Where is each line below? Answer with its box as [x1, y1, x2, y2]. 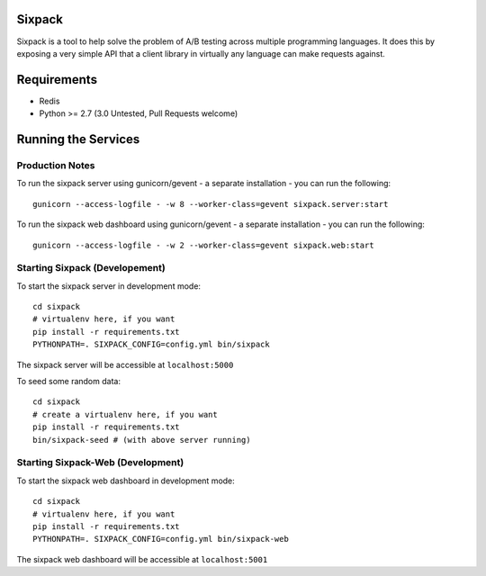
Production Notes [16, 158, 95, 171]
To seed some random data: [16, 376, 121, 387]
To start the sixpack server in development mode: [16, 280, 202, 292]
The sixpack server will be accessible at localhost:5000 [16, 359, 234, 370]
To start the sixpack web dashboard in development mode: [16, 475, 236, 486]
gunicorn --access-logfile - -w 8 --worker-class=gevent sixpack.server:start [32, 199, 389, 209]
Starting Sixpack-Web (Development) [16, 456, 184, 469]
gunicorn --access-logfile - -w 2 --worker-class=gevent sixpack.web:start [32, 239, 374, 250]
